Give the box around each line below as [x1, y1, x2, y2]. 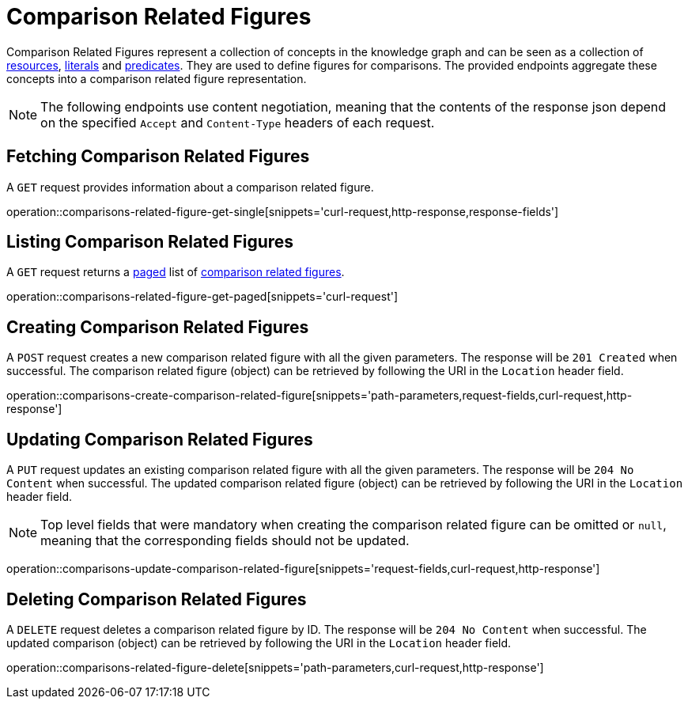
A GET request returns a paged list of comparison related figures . [6, 265, 345, 279]
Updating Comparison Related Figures [6, 429, 313, 449]
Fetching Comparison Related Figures [6, 146, 310, 167]
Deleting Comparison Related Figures [6, 589, 307, 609]
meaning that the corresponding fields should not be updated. [40, 533, 410, 549]
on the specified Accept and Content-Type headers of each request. [40, 114, 435, 131]
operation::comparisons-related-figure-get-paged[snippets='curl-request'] [6, 290, 399, 304]
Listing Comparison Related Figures [6, 232, 294, 252]
